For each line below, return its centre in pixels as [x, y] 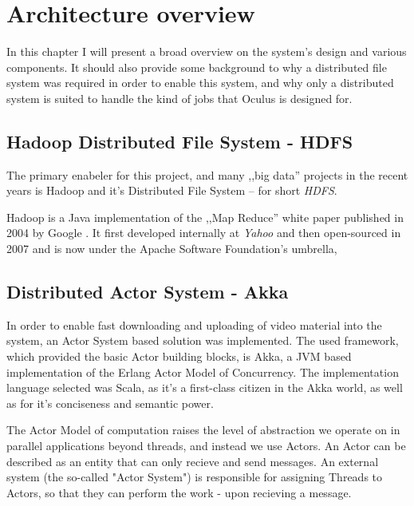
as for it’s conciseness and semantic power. [110, 403]
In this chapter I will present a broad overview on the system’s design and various [207, 51]
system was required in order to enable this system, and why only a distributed [200, 83]
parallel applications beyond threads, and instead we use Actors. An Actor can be [206, 446]
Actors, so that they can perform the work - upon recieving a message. [179, 492]
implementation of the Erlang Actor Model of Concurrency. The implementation [203, 372]
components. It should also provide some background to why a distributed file [197, 67]
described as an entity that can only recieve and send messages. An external [193, 461]
